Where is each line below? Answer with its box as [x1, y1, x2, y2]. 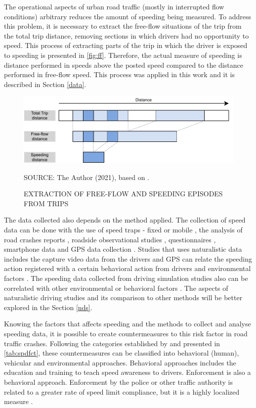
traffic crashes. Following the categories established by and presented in [4, 338, 220, 348]
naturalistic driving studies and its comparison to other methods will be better [4, 292, 243, 303]
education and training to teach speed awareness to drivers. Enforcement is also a [4, 367, 251, 377]
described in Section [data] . [4, 79, 86, 89]
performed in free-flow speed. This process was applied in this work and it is [4, 69, 235, 80]
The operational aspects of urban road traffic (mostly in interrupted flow [4, 1, 224, 11]
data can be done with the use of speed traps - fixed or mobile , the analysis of [4, 225, 243, 235]
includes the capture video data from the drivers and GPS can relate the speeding [4, 253, 253, 264]
